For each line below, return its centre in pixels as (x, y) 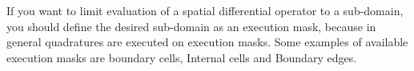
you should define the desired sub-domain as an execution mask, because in (191, 26)
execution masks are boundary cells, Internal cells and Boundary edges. (182, 57)
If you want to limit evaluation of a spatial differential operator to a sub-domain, (205, 10)
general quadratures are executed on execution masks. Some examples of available (207, 42)
